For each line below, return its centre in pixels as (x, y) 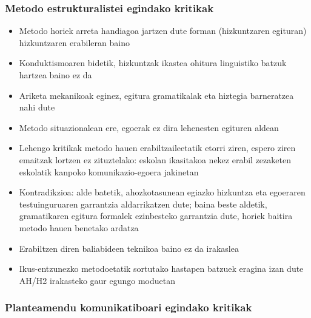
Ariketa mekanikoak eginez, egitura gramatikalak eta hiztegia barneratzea (156, 95)
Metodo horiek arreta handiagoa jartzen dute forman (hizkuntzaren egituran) (163, 31)
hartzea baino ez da (55, 75)
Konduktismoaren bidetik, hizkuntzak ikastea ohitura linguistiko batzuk (153, 63)
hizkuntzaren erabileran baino (74, 42)
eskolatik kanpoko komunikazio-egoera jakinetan (109, 171)
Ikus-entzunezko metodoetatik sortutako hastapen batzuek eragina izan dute (161, 269)
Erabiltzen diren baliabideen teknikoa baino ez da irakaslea (129, 248)
